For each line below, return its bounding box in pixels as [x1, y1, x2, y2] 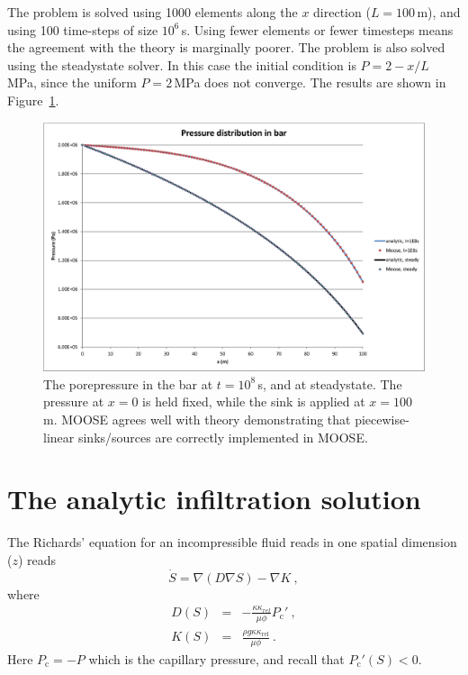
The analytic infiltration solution [7, 480, 421, 517]
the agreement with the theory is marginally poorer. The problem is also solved [7, 38, 445, 57]
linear [43, 427, 75, 446]
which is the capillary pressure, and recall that [88, 650, 345, 668]
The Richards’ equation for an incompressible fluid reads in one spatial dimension [7, 533, 457, 552]
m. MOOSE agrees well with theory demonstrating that [43, 409, 351, 428]
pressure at [43, 392, 104, 411]
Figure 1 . [7, 90, 59, 109]
